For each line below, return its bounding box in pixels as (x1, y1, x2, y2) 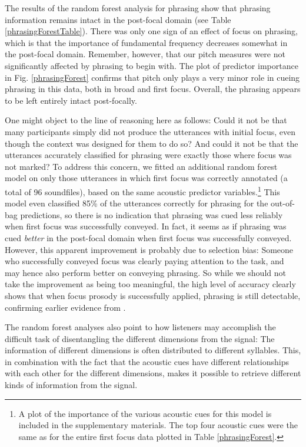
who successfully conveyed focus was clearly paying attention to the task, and (5, 255, 284, 267)
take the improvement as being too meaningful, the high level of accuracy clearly (5, 278, 296, 290)
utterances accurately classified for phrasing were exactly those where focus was (5, 149, 292, 161)
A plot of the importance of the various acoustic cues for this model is (18, 407, 272, 419)
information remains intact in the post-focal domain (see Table (5, 13, 231, 25)
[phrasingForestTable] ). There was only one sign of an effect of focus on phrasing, (5, 25, 298, 37)
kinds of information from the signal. (5, 379, 138, 391)
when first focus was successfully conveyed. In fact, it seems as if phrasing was (5, 220, 287, 232)
